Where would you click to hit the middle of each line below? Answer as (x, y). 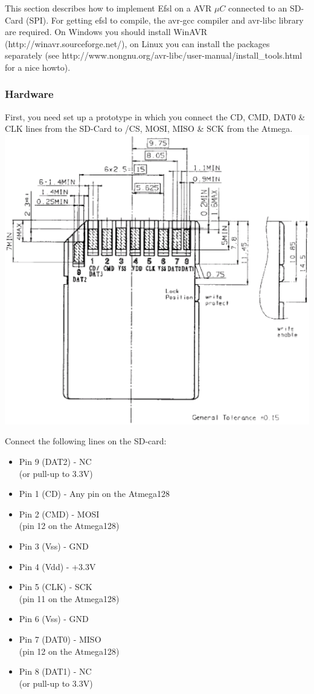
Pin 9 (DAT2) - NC (55, 462)
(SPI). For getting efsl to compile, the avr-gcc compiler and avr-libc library (165, 20)
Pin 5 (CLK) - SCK (56, 587)
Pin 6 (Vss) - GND (54, 619)
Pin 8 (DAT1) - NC (55, 671)
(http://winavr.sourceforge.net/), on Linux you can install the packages (137, 43)
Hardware (29, 94)
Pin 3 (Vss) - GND (54, 546)
